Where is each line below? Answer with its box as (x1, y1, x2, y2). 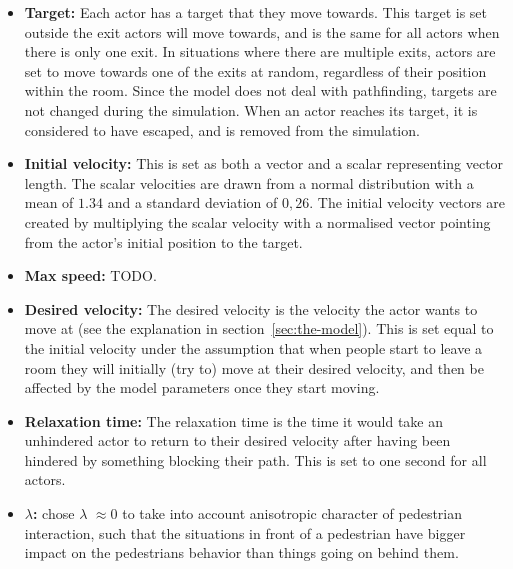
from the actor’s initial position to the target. (24, 231, 303, 252)
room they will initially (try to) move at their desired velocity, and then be (24, 357, 484, 378)
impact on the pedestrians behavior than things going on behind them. (24, 542, 459, 563)
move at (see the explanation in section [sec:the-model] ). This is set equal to (24, 318, 494, 339)
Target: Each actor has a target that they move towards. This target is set (24, 2, 488, 22)
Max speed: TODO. (24, 265, 157, 286)
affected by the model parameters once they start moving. (24, 377, 380, 398)
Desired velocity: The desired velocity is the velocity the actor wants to (24, 298, 478, 319)
